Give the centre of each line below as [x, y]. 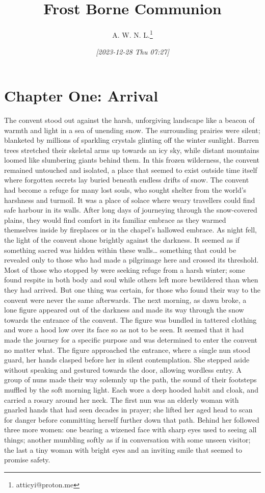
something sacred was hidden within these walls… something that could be [120, 250]
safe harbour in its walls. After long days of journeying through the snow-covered [131, 210]
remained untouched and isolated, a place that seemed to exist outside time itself [131, 170]
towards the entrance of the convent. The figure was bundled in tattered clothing [130, 319]
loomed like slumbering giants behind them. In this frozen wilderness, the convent [132, 160]
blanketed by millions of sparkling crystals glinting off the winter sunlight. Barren [132, 140]
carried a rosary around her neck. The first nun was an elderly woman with [122, 399]
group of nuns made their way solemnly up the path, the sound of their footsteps [130, 380]
